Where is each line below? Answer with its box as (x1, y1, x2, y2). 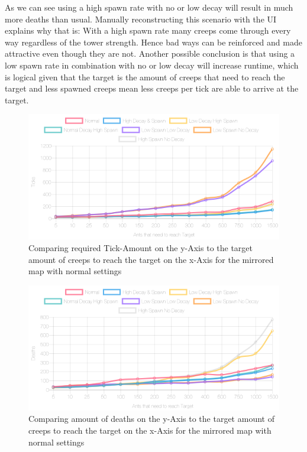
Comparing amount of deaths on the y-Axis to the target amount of (28, 412, 274, 425)
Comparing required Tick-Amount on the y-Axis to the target (28, 241, 253, 253)
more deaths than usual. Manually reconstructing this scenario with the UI (5, 12, 277, 25)
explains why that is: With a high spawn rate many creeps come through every (5, 24, 291, 37)
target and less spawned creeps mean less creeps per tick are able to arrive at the (5, 82, 299, 95)
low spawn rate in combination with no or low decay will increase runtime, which (5, 58, 299, 71)
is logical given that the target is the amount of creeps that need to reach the (5, 70, 285, 83)
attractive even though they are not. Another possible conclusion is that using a (5, 47, 295, 60)
